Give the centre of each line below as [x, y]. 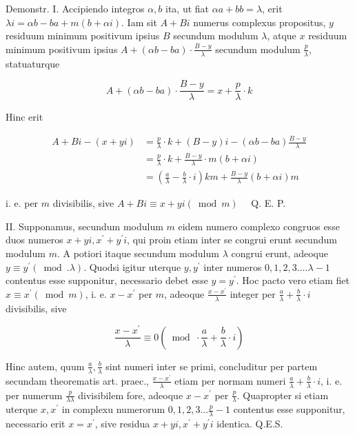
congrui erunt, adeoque [280, 253]
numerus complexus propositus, [260, 22]
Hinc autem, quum [45, 366]
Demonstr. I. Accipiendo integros [75, 8]
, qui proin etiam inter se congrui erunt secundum [232, 240]
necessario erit [35, 424]
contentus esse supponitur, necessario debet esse [107, 280]
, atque [282, 36]
